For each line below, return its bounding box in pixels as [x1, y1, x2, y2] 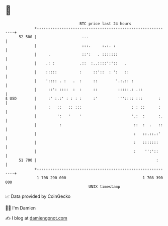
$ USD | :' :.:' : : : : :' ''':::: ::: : [5, 96, 161, 101]
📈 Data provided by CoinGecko [5, 193, 71, 199]
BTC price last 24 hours [79, 21, 132, 26]
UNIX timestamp [88, 184, 121, 189]
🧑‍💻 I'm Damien [5, 205, 36, 211]
